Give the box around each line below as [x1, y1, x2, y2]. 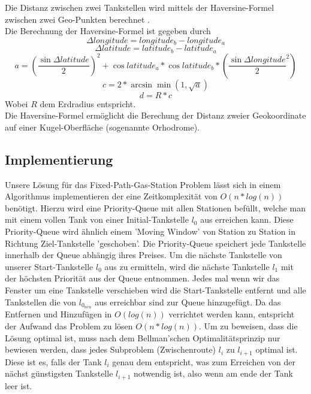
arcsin [131, 80, 153, 89]
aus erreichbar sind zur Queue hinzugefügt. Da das [95, 295, 281, 308]
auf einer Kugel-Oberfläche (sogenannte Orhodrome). [5, 120, 200, 133]
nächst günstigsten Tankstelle [5, 367, 113, 380]
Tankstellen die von [5, 295, 77, 308]
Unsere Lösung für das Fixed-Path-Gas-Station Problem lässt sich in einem [5, 178, 281, 190]
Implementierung [5, 150, 113, 168]
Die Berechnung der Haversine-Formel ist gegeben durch [5, 25, 211, 37]
